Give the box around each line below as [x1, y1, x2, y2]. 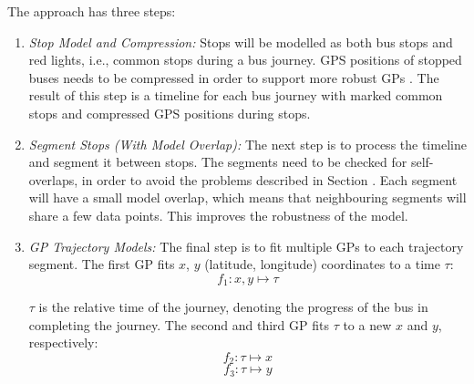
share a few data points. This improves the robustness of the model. [28, 205, 408, 224]
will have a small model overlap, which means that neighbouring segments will [28, 188, 467, 207]
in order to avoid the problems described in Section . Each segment [81, 170, 458, 189]
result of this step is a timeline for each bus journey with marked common [28, 86, 443, 105]
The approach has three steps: [7, 2, 176, 20]
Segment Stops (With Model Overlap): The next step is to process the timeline [28, 134, 467, 153]
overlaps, [28, 170, 78, 189]
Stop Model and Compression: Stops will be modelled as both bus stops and [28, 32, 453, 51]
